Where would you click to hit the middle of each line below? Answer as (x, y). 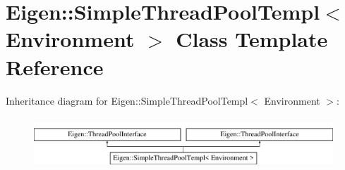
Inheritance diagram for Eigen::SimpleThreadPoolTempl (127, 100)
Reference (55, 66)
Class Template (252, 39)
